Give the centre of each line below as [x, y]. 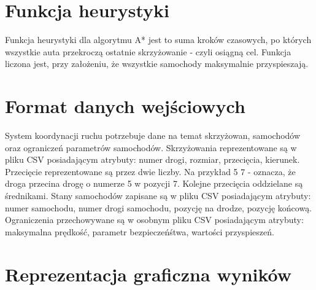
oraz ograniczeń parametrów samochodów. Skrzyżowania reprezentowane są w [151, 147]
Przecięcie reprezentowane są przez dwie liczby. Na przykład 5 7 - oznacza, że [150, 171]
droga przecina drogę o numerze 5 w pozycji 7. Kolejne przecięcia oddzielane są [154, 183]
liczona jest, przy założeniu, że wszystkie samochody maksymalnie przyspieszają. [157, 64]
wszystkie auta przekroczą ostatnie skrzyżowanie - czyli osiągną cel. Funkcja [148, 51]
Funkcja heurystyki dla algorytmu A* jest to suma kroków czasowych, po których [158, 40]
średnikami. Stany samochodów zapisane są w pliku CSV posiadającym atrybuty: [158, 195]
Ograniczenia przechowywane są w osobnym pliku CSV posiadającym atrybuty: [154, 220]
